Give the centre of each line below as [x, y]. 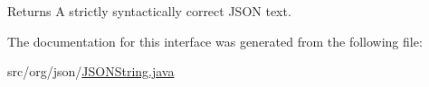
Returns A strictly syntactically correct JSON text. [149, 11]
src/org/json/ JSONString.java [91, 71]
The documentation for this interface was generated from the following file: [215, 41]
